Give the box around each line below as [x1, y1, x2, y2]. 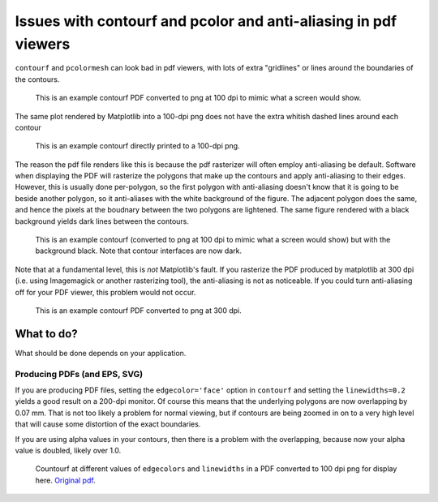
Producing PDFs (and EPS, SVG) [15, 368, 144, 380]
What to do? [15, 327, 78, 341]
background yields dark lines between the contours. [15, 216, 190, 226]
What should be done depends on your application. [15, 348, 187, 358]
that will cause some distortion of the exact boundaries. [15, 419, 201, 429]
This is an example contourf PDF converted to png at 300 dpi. [35, 305, 243, 315]
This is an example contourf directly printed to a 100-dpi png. [35, 141, 240, 151]
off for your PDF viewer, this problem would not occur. [15, 287, 196, 297]
